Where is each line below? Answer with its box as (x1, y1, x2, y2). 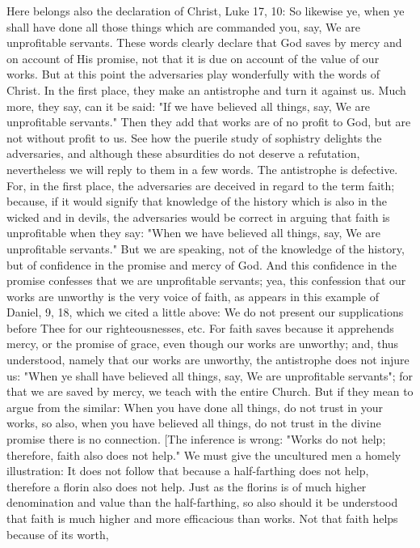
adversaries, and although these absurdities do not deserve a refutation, (6, 145, 360, 162)
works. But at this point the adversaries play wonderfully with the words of (6, 66, 380, 83)
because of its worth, (6, 525, 109, 542)
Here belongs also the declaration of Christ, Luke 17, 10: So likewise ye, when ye (6, 2, 405, 19)
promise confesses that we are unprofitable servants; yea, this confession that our (6, 272, 406, 289)
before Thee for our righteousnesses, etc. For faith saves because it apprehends (6, 319, 394, 336)
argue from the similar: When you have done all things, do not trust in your (6, 398, 383, 415)
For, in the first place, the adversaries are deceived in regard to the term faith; (6, 176, 395, 193)
